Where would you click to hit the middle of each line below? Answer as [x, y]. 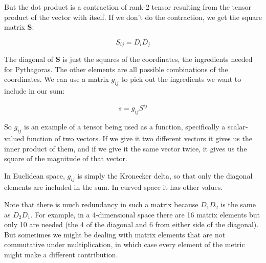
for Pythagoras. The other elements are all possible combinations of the [116, 69]
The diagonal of [29, 59]
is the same [238, 204]
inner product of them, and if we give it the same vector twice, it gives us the [126, 148]
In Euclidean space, [35, 175]
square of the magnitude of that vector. [66, 158]
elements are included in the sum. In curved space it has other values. [114, 187]
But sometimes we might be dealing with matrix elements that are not [115, 234]
